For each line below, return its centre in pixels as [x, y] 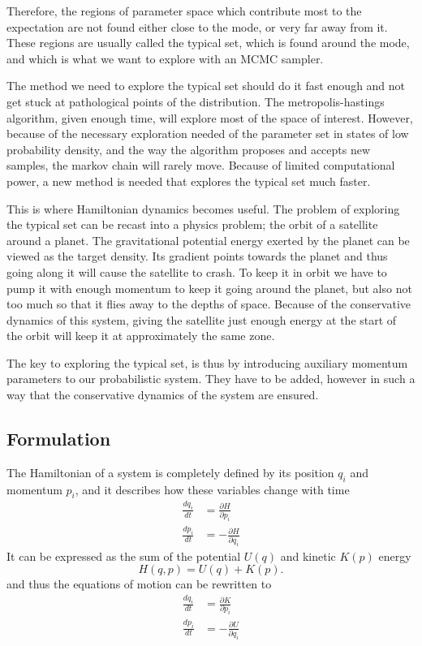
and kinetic [308, 556]
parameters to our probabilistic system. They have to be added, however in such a [211, 379]
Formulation [59, 439]
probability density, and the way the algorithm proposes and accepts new [189, 149]
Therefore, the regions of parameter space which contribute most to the [184, 11]
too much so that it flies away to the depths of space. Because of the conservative [209, 304]
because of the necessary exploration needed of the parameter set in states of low [208, 134]
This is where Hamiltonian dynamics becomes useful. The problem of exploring [203, 208]
